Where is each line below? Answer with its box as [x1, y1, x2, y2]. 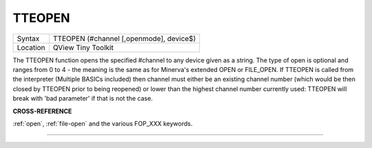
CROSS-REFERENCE [12, 107, 72, 115]
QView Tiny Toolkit [52, 42, 114, 52]
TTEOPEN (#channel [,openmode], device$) [52, 34, 196, 43]
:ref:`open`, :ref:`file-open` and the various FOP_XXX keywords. [12, 119, 193, 127]
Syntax [17, 34, 40, 43]
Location [17, 42, 45, 52]
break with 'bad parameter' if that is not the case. [12, 95, 153, 103]
